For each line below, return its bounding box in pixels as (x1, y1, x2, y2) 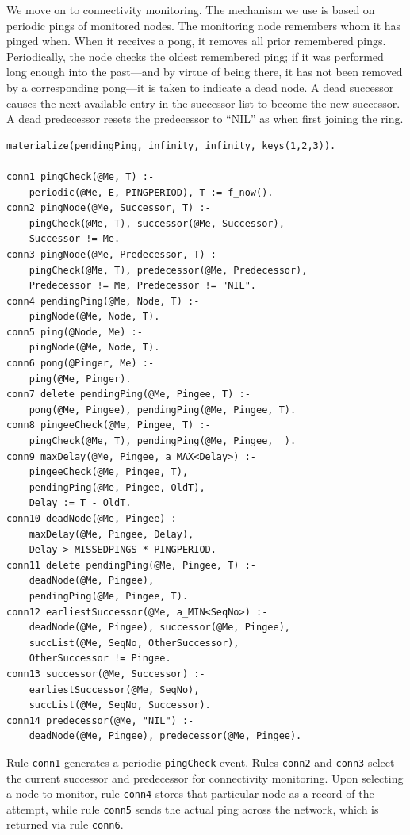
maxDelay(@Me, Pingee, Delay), (29, 528, 194, 540)
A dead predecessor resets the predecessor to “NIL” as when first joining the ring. (6, 110, 404, 127)
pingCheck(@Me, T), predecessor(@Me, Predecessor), (29, 264, 308, 276)
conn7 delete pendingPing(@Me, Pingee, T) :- (6, 389, 251, 400)
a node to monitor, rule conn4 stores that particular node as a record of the (6, 785, 374, 802)
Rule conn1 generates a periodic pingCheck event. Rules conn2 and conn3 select (6, 753, 395, 770)
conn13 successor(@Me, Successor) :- (6, 668, 205, 680)
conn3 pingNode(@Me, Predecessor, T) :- (6, 248, 223, 260)
